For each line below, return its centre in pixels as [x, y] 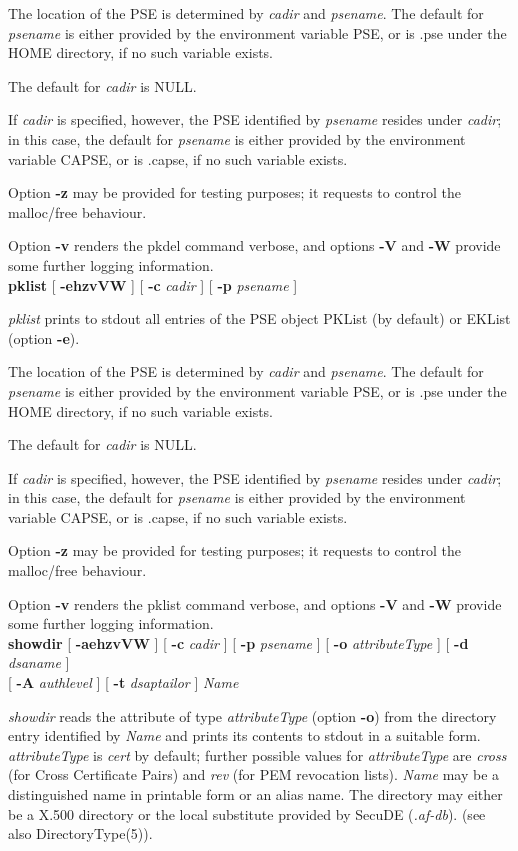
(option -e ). [44, 337]
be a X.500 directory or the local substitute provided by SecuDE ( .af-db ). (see [247, 813]
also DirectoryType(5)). [80, 833]
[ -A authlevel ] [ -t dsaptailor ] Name [123, 682]
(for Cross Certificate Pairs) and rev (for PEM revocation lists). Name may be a [254, 774]
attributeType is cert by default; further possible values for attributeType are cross [257, 754]
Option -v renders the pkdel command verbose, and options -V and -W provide [254, 245]
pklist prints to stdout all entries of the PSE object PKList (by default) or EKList [259, 318]
